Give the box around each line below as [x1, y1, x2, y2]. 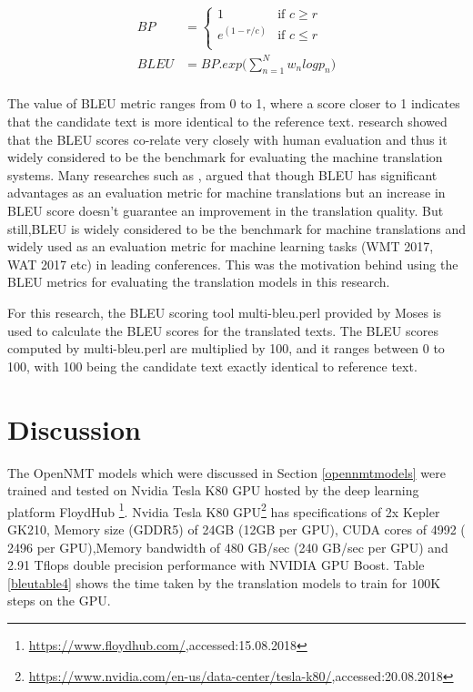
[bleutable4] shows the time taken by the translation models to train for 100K [7, 573, 441, 592]
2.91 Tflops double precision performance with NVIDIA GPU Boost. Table [7, 555, 425, 575]
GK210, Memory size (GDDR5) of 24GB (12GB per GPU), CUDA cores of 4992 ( [7, 519, 466, 538]
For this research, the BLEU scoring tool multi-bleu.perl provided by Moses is [7, 303, 442, 322]
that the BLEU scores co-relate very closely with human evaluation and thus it [7, 129, 448, 148]
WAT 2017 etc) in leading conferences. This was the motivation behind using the [7, 254, 458, 273]
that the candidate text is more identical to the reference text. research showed [7, 112, 448, 131]
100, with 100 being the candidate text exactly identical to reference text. [7, 356, 418, 375]
